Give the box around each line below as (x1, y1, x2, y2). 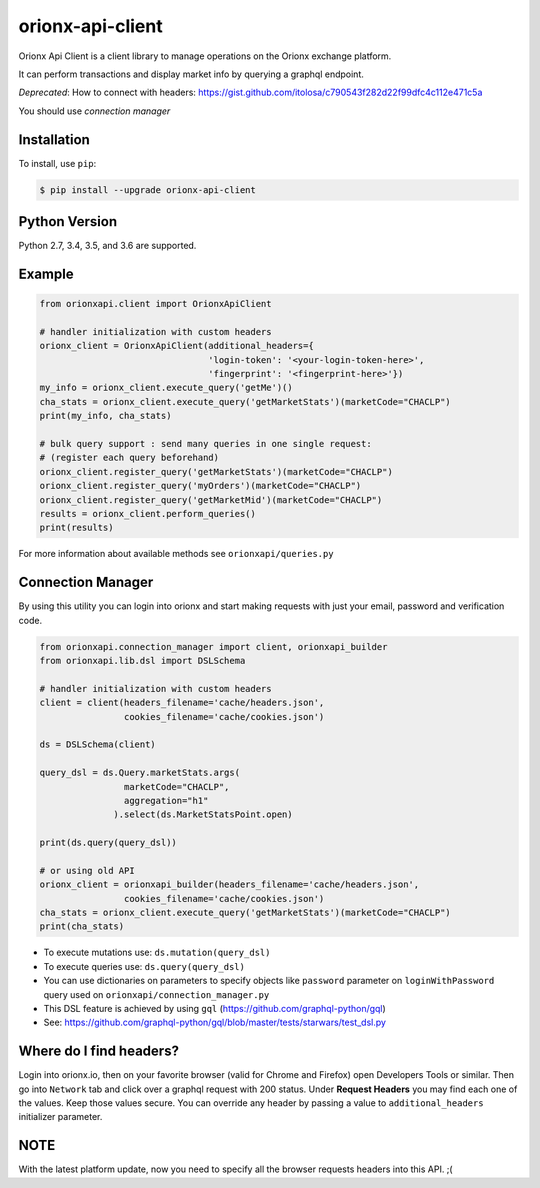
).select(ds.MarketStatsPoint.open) (113, 809, 294, 820)
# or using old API (39, 865, 135, 876)
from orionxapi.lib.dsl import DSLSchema (39, 655, 246, 667)
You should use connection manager (18, 105, 171, 117)
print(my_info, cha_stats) (39, 410, 172, 422)
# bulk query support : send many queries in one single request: (39, 438, 372, 450)
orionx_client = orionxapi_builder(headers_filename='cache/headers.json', (39, 879, 420, 890)
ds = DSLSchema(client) (39, 739, 157, 750)
